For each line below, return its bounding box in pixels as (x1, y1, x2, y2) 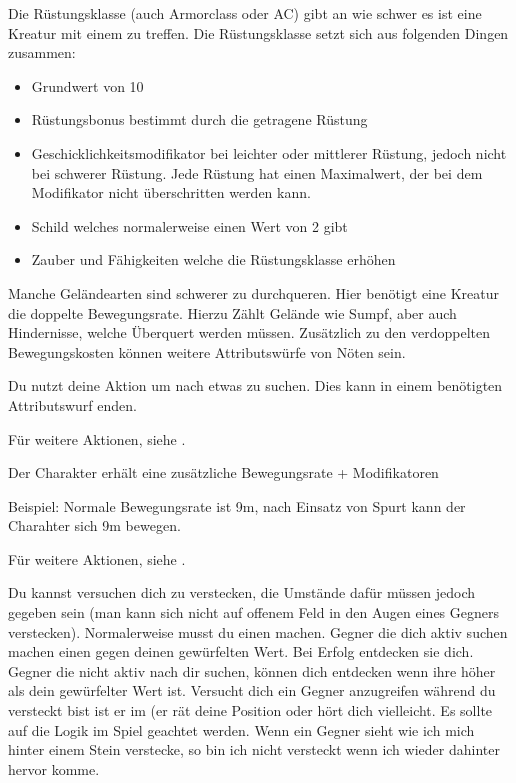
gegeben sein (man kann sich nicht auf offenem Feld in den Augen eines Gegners (8, 602, 499, 623)
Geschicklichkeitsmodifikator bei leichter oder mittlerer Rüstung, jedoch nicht (31, 142, 507, 163)
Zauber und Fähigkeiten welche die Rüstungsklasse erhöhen (31, 249, 396, 270)
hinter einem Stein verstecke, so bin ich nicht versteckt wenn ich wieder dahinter (8, 739, 500, 760)
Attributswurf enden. (8, 394, 137, 415)
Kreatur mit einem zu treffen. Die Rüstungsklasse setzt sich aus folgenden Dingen (8, 22, 509, 43)
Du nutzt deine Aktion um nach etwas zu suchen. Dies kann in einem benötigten (8, 375, 503, 396)
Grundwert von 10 (31, 75, 144, 96)
